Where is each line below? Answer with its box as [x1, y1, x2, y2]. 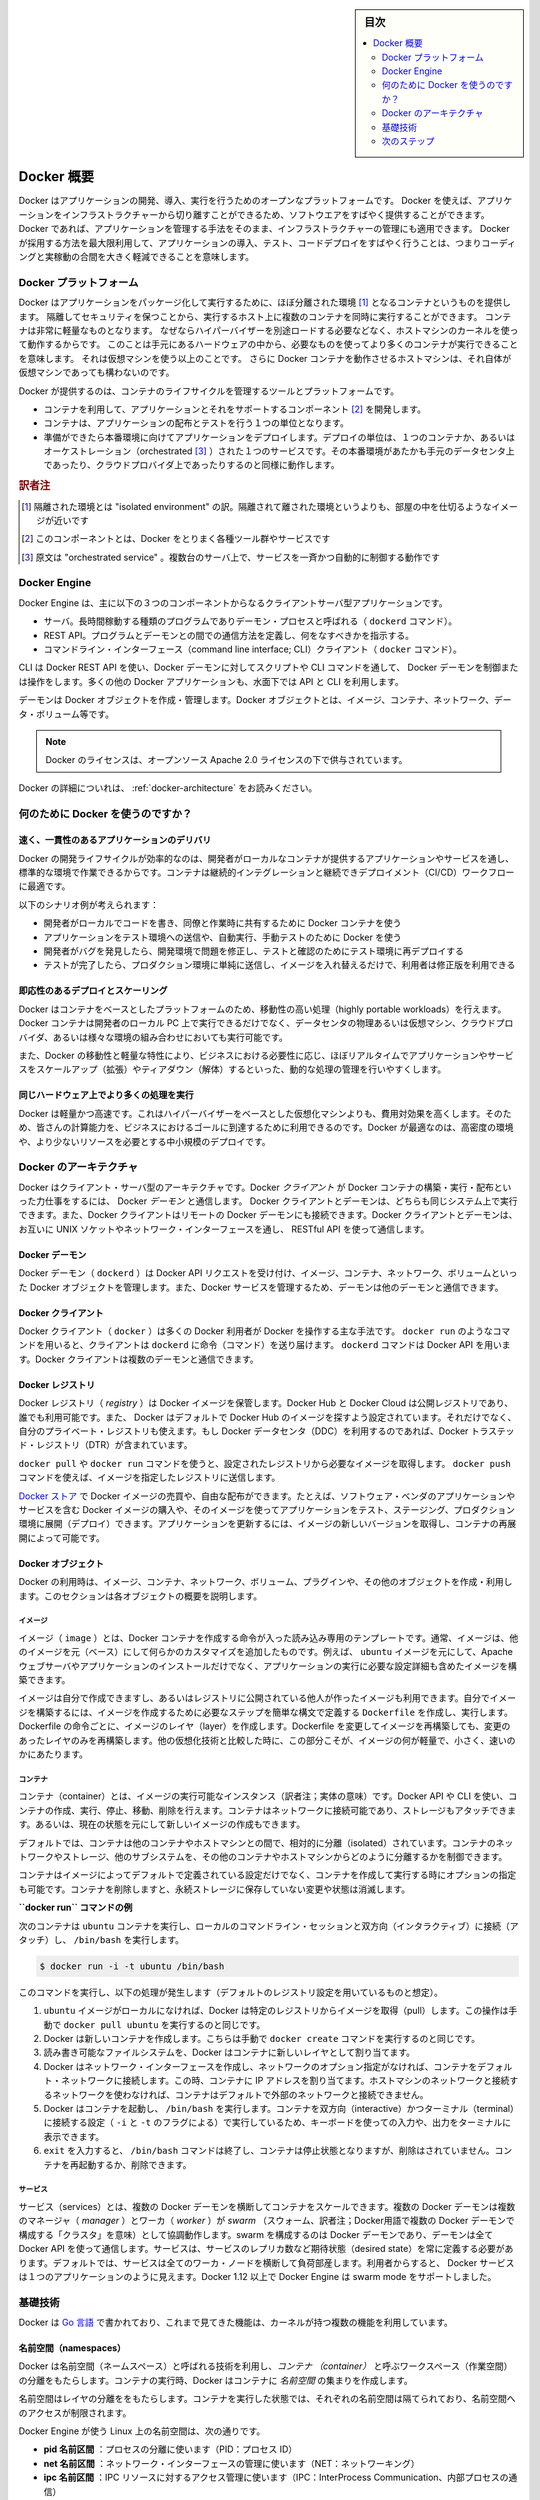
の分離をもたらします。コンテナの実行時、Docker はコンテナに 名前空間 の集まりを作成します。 [18, 2374, 414, 2386]
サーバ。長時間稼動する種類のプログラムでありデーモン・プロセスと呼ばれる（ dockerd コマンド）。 [43, 615, 458, 627]
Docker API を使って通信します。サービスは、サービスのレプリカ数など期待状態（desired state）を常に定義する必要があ [18, 2243, 514, 2255]
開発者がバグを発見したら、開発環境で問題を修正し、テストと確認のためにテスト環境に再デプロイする [43, 945, 464, 957]
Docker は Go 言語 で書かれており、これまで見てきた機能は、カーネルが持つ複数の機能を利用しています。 [18, 2316, 454, 2329]
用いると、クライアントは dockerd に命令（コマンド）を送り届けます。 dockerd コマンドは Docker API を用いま [44, 1339, 511, 1351]
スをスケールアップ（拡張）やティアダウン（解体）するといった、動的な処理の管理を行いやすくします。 [18, 1063, 447, 1075]
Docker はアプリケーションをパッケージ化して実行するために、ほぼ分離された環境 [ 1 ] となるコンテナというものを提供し [18, 296, 512, 309]
